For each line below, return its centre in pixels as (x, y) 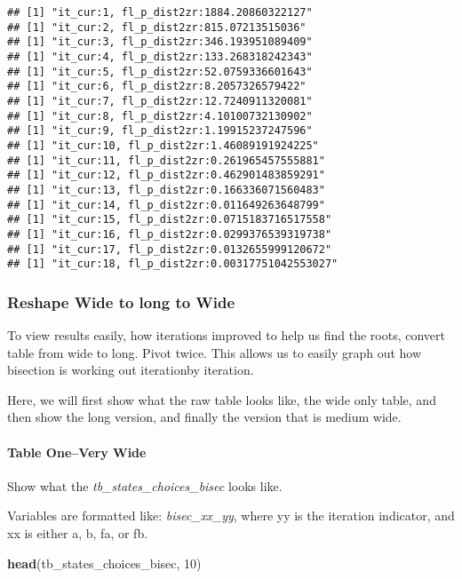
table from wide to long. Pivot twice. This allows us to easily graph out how (215, 352)
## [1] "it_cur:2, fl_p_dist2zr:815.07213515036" (157, 27)
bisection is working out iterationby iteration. (131, 370)
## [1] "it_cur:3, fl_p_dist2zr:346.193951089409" (160, 42)
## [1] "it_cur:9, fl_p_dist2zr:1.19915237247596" (160, 131)
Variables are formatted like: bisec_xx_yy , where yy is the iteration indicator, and (231, 516)
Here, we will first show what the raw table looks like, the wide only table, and (222, 399)
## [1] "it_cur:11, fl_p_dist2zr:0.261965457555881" (166, 160)
